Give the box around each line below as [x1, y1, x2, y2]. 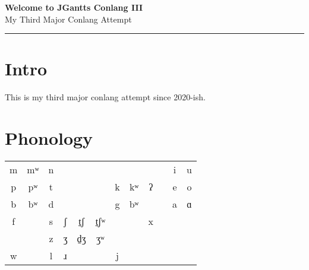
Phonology [5, 126, 93, 150]
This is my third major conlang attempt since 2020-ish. [5, 91, 206, 103]
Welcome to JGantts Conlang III [5, 1, 143, 13]
